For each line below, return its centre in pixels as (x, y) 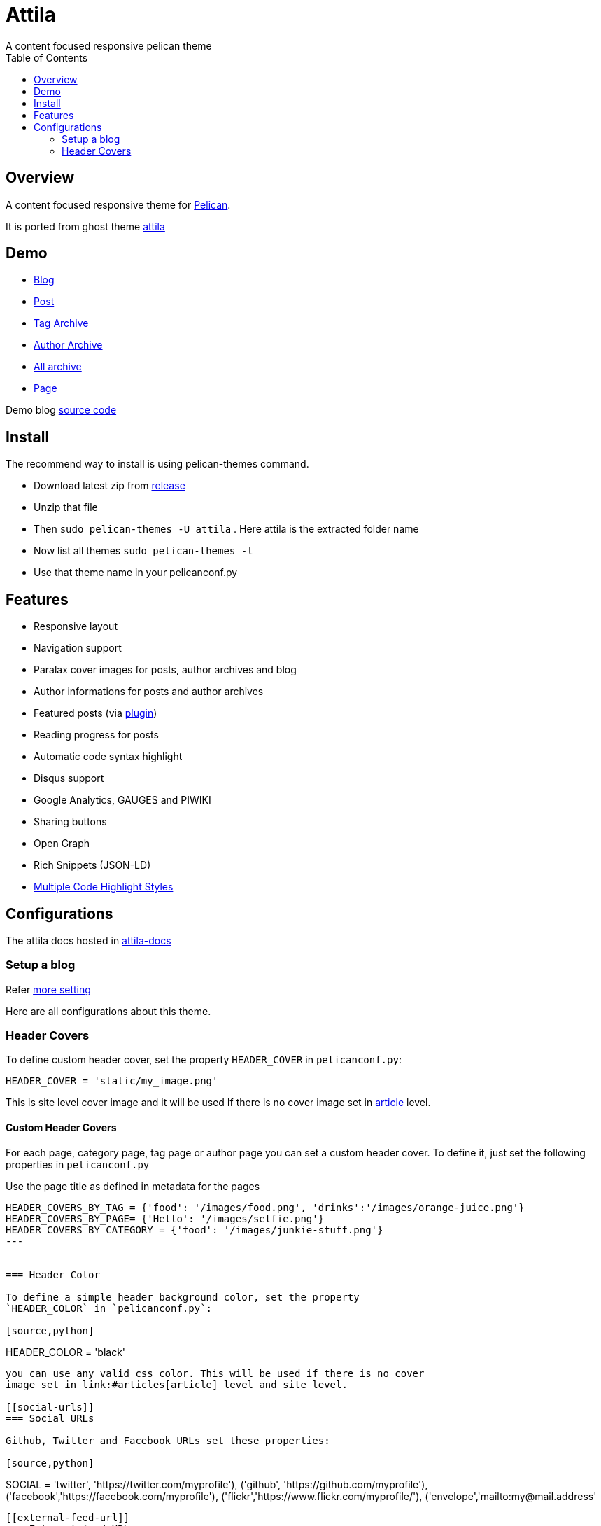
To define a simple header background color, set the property (183, 1297)
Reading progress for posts (96, 735)
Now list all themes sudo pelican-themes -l (143, 551)
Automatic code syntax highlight (108, 757)
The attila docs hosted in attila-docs (89, 940)
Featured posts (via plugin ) (96, 713)
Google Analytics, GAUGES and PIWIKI (122, 800)
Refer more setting (48, 989)
